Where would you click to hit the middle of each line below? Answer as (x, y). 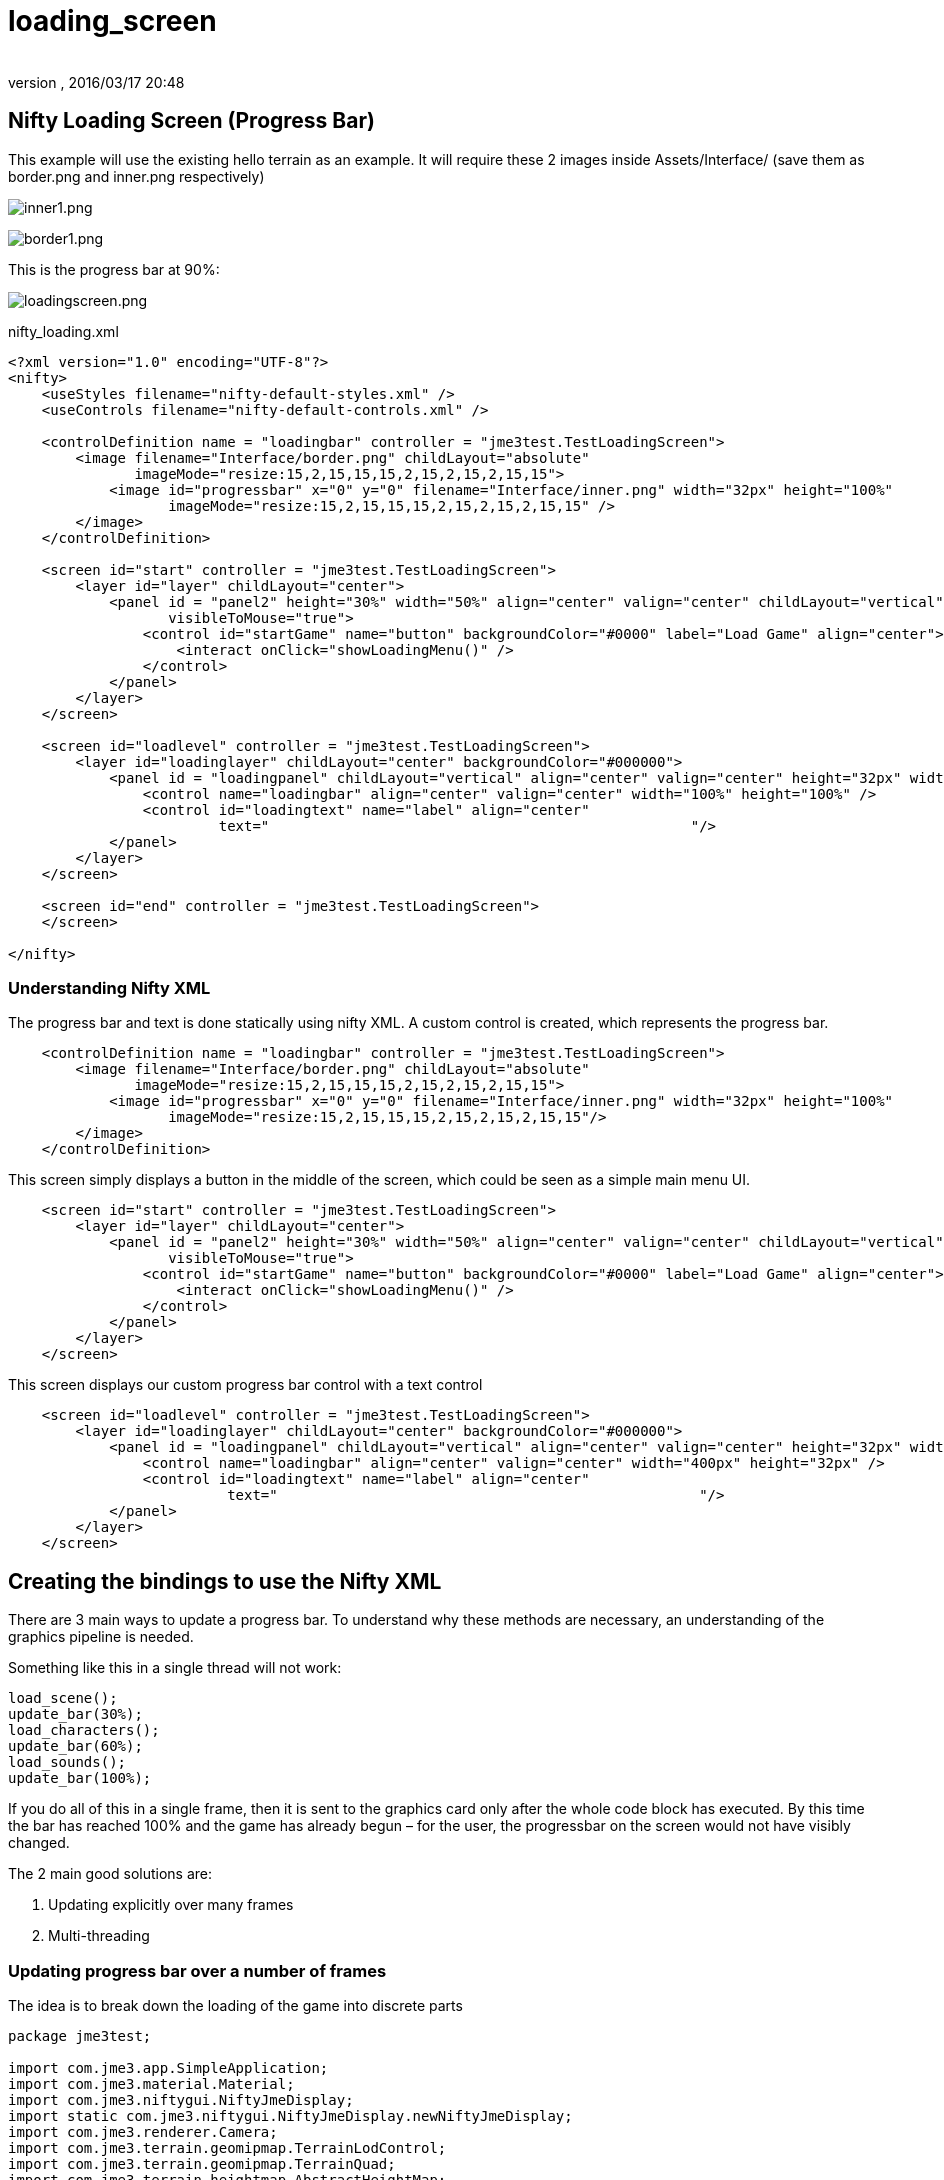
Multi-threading (99, 1936)
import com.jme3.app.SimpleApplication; (168, 2067)
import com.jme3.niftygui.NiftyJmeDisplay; (181, 2099)
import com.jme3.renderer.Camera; (143, 2131)
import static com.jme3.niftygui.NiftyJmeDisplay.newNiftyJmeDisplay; (290, 2115)
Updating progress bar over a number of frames (197, 1970)
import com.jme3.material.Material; (151, 2083)
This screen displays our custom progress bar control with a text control (245, 1385)
